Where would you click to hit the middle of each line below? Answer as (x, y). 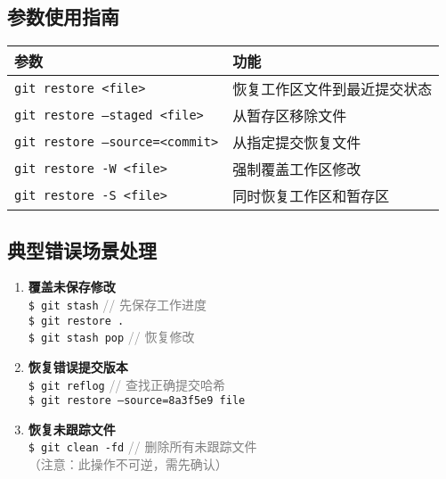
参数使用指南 (63, 17)
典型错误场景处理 (82, 249)
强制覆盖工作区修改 (297, 169)
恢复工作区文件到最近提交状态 (332, 89)
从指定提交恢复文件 (297, 143)
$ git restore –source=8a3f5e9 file (137, 401)
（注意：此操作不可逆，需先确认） (128, 464)
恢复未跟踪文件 (72, 429)
